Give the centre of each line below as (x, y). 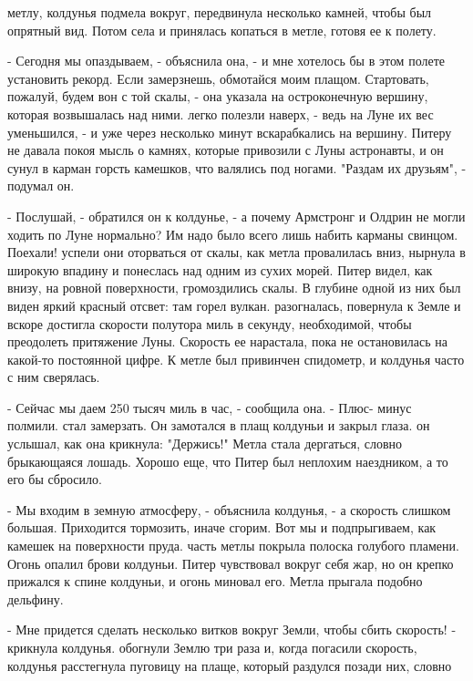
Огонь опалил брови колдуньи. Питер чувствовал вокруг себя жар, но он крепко (231, 563)
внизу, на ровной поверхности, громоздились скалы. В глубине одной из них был (234, 288)
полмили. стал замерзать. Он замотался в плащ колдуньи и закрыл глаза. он (219, 425)
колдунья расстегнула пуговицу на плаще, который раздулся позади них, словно (230, 665)
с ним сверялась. (54, 377)
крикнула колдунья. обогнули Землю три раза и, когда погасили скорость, (212, 647)
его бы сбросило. (55, 479)
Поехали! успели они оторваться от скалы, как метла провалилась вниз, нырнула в (236, 252)
